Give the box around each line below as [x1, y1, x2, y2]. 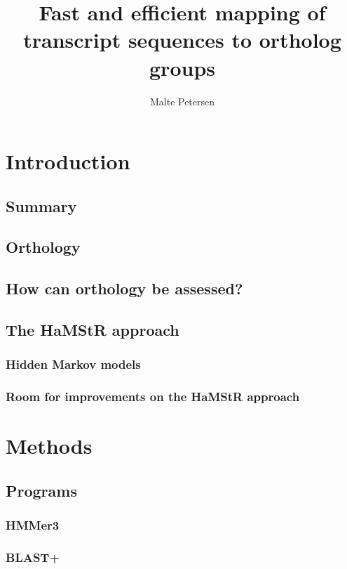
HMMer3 [6, 516, 60, 534]
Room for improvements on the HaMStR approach [6, 388, 300, 405]
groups [149, 53, 215, 81]
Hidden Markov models [6, 355, 141, 373]
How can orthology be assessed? [6, 277, 243, 299]
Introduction [6, 147, 130, 176]
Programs [6, 479, 77, 501]
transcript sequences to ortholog [23, 25, 341, 54]
